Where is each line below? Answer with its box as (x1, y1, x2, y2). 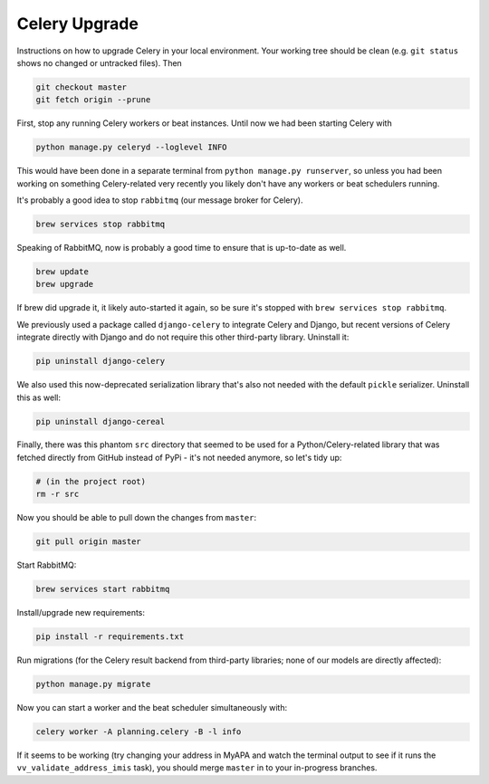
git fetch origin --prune (35, 95, 151, 105)
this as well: (16, 392, 61, 403)
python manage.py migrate (35, 679, 151, 690)
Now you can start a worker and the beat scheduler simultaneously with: (16, 703, 288, 713)
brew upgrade (35, 279, 94, 290)
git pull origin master (35, 537, 142, 547)
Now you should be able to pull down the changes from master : (16, 512, 257, 523)
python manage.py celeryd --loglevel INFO (35, 142, 227, 153)
